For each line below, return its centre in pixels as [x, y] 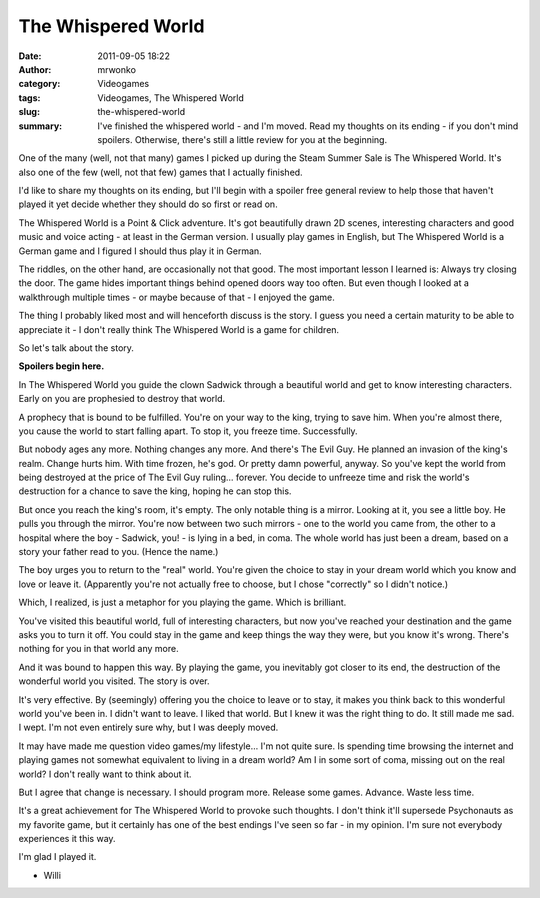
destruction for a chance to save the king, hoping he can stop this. [155, 491]
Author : [35, 69]
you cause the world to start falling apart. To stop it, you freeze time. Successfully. [188, 431]
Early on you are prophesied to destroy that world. [122, 399]
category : [39, 84]
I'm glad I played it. [57, 857]
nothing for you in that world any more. [98, 649]
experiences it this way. [67, 839]
